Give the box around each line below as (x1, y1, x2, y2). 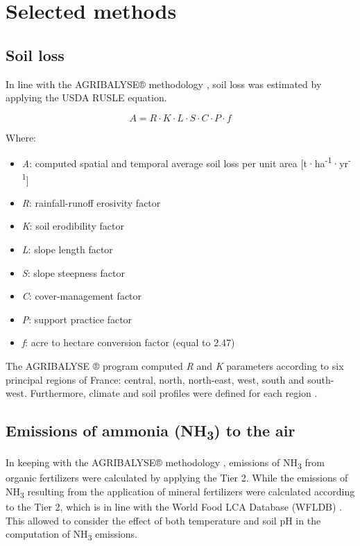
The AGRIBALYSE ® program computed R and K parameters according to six (6, 359, 344, 373)
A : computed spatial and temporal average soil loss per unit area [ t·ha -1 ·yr (22, 154, 349, 171)
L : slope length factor (22, 242, 113, 257)
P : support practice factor (22, 312, 132, 326)
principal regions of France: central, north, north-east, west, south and (6, 372, 305, 386)
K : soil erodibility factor (22, 219, 124, 233)
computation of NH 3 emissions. (6, 527, 138, 543)
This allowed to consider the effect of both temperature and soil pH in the (6, 513, 321, 527)
